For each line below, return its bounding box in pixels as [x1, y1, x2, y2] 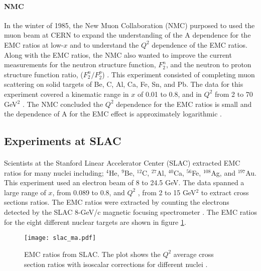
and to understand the [70, 39, 139, 50]
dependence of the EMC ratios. [152, 39, 247, 50]
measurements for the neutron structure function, [4, 59, 156, 70]
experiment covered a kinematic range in [4, 88, 129, 99]
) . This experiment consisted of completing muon [102, 69, 255, 79]
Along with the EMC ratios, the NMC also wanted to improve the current [4, 49, 232, 60]
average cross [173, 248, 214, 259]
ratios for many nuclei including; [4, 167, 104, 178]
